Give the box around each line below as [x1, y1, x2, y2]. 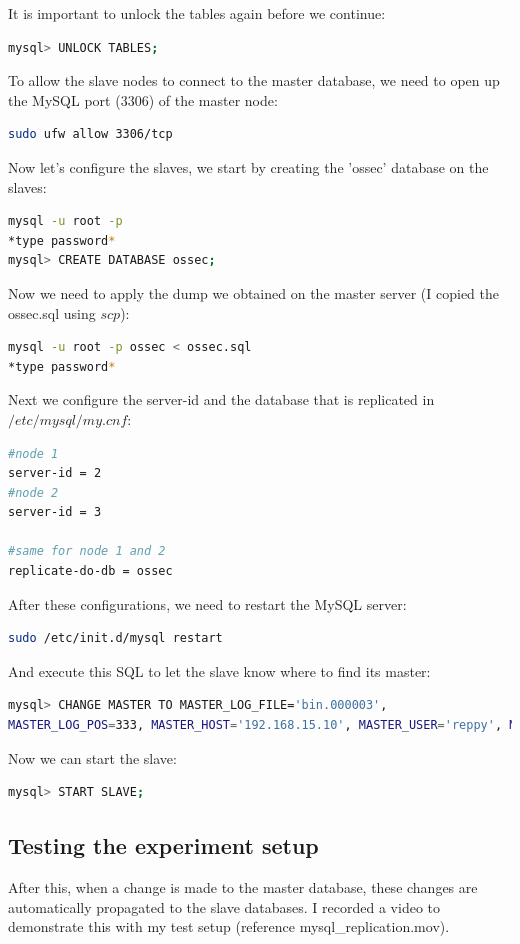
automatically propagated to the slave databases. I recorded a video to [8, 896, 440, 917]
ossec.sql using [8, 302, 96, 323]
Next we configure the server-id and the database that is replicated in [8, 389, 435, 410]
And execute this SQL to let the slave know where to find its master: [8, 660, 431, 681]
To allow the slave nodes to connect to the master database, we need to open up [8, 70, 500, 91]
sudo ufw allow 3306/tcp [8, 127, 173, 142]
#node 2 [8, 485, 59, 500]
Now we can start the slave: [8, 747, 177, 768]
